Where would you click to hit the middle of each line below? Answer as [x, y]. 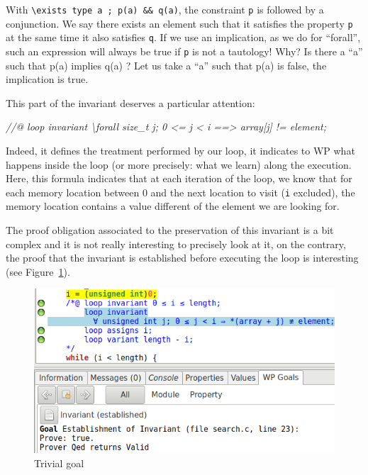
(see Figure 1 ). [38, 271]
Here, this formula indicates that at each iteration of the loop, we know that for [179, 178]
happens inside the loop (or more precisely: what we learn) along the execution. [179, 164]
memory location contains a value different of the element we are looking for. [173, 206]
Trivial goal [59, 463]
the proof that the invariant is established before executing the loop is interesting [182, 258]
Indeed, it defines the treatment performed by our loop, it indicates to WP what [180, 150]
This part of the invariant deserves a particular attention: [130, 102]
